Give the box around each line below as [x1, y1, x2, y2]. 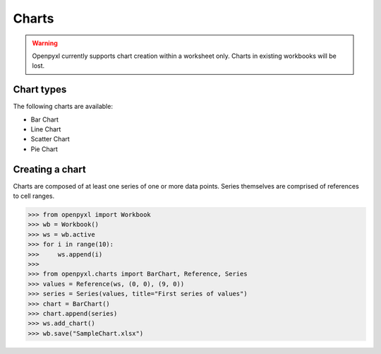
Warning [32, 39, 58, 47]
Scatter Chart [30, 135, 70, 143]
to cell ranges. [13, 191, 55, 201]
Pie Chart [30, 145, 58, 153]
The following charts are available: [13, 102, 113, 111]
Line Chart [30, 125, 61, 134]
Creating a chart [13, 163, 86, 175]
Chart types [13, 83, 67, 95]
